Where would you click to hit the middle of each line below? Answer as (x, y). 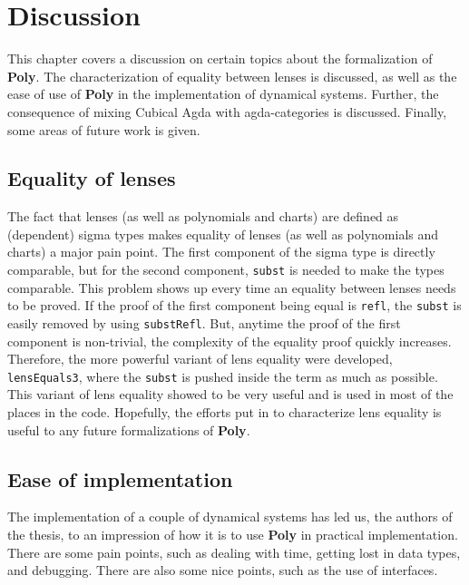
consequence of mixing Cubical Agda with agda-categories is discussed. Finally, (227, 111)
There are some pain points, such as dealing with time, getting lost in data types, (234, 552)
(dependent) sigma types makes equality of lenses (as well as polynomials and (223, 234)
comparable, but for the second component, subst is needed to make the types (226, 270)
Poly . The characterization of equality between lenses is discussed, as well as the (232, 76)
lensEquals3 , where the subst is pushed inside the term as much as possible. (223, 376)
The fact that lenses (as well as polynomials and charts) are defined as (203, 216)
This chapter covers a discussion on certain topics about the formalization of (220, 58)
